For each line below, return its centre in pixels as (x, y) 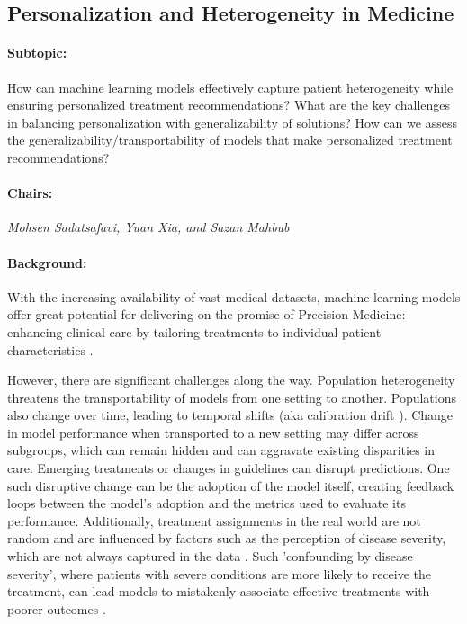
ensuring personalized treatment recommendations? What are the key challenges (229, 105)
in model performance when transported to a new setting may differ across (213, 432)
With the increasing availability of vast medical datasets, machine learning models (234, 296)
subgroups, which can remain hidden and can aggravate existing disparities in (221, 450)
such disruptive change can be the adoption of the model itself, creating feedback (231, 485)
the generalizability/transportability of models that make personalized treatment (230, 140)
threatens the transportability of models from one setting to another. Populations (232, 397)
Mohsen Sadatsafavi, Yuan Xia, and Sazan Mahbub (148, 227)
